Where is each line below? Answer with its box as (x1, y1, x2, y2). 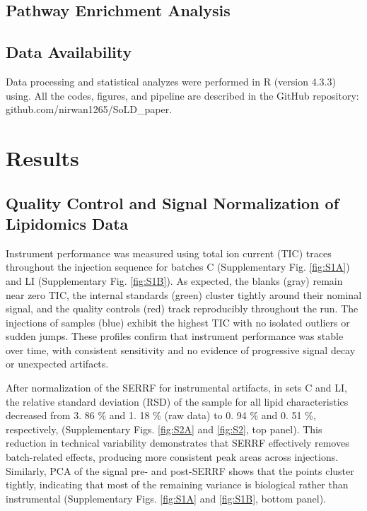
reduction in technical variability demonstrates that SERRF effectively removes (6, 435, 349, 450)
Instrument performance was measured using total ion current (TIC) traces (6, 245, 332, 260)
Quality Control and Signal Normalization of (6, 192, 339, 213)
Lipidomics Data (6, 212, 129, 234)
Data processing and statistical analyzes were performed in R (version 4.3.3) (6, 74, 336, 88)
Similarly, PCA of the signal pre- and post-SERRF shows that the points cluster (6, 463, 354, 478)
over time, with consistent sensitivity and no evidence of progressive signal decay (6, 342, 356, 357)
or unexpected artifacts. (6, 356, 109, 371)
